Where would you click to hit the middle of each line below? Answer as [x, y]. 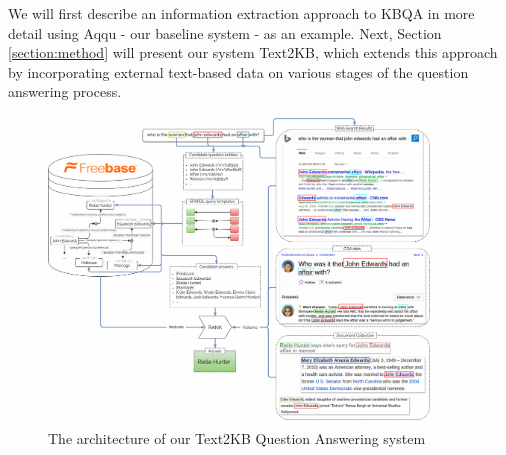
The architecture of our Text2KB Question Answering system [237, 438]
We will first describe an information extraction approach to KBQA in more [241, 13]
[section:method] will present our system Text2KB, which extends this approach [253, 52]
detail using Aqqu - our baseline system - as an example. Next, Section [225, 32]
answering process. [65, 91]
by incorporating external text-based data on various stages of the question [238, 71]
